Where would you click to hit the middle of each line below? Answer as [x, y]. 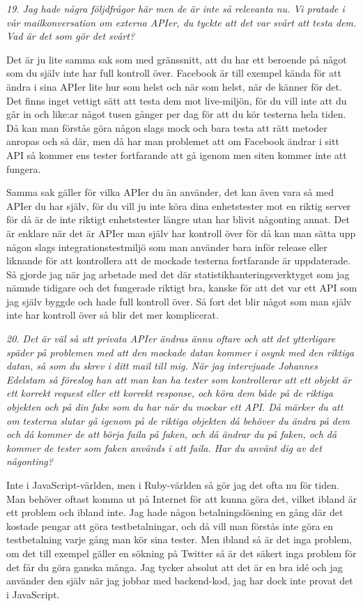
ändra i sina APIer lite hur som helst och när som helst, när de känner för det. [174, 86]
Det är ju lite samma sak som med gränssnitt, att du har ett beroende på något [177, 59]
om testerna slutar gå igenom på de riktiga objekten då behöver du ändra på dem [178, 420]
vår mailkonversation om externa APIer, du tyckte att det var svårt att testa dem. [181, 22]
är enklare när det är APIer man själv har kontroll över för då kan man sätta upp [181, 233]
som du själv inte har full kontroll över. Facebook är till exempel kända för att [174, 73]
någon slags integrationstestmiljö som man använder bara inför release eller [167, 247]
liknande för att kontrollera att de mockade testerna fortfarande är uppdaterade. [178, 260]
